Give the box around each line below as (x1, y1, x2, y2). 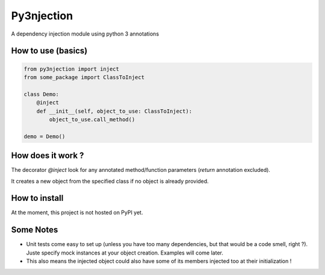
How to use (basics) (11, 46, 88, 56)
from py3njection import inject (23, 65, 120, 72)
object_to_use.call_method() (49, 116, 135, 123)
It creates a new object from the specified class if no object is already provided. (11, 177, 209, 185)
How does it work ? (11, 151, 84, 161)
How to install (11, 193, 64, 203)
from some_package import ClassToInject (23, 74, 144, 81)
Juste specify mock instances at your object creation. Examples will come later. (26, 249, 224, 256)
